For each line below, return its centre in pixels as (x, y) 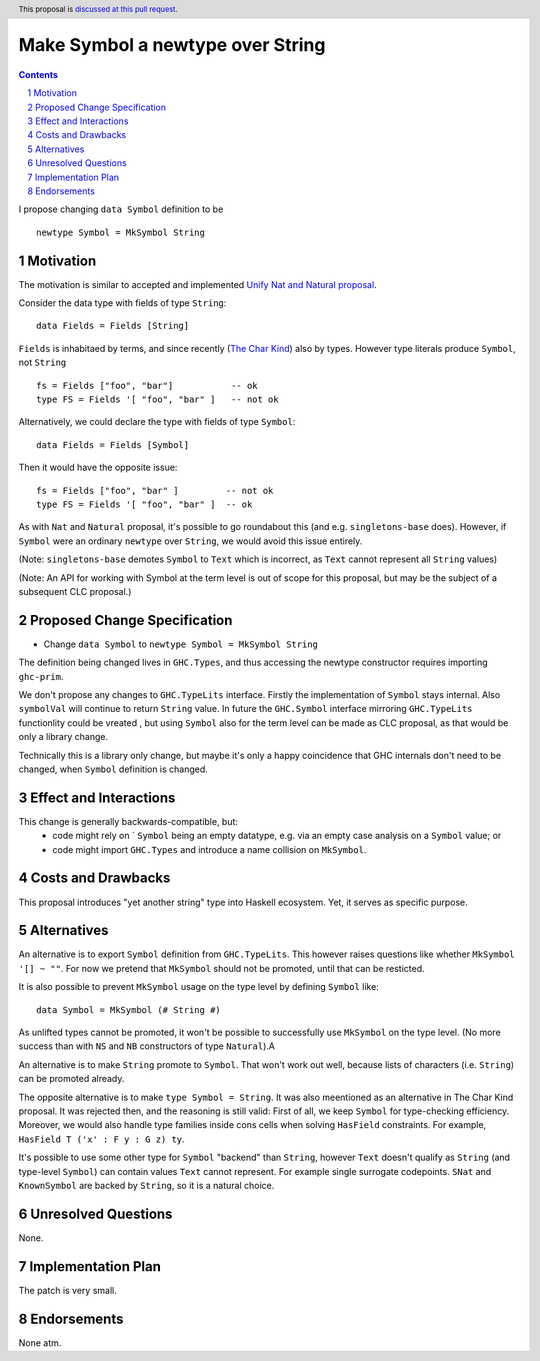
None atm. (40, 1342)
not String (42, 362)
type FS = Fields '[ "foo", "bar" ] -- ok (144, 504)
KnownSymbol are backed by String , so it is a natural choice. (146, 1185)
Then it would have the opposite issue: (98, 467)
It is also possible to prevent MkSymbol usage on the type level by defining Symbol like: (198, 987)
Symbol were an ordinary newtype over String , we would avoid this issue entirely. (190, 541)
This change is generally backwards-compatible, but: (128, 821)
